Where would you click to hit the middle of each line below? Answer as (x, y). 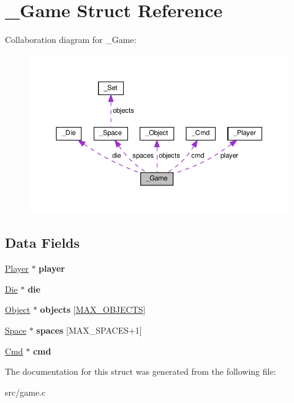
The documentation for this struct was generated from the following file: (141, 371)
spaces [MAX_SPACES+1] (89, 330)
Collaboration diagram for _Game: (71, 40)
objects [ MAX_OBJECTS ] (93, 309)
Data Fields (43, 243)
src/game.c (25, 392)
